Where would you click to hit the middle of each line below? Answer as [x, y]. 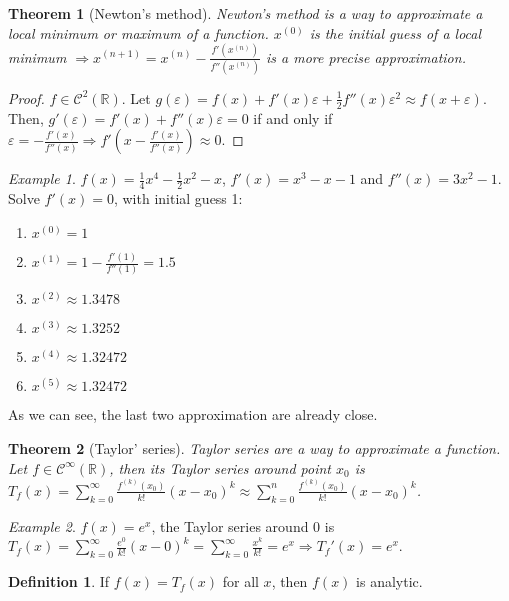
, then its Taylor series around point [220, 467]
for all [240, 581]
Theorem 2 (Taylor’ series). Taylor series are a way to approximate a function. [254, 448]
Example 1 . [42, 178]
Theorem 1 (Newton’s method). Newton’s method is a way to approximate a [245, 13]
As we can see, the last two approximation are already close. [193, 414]
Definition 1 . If [59, 581]
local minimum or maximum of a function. [138, 32]
